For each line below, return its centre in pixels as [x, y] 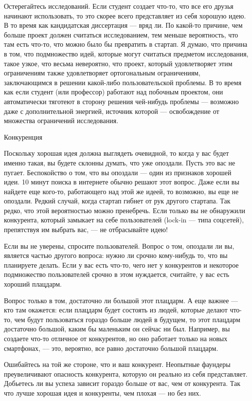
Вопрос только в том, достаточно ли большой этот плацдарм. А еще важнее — [121, 300]
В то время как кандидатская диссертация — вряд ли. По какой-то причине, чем [123, 25]
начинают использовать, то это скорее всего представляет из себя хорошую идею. [125, 15]
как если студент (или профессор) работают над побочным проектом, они [114, 92]
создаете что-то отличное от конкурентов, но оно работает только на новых [116, 338]
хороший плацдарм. [33, 284]
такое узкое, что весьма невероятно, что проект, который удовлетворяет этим [118, 63]
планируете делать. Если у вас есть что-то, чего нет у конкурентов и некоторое [121, 264]
